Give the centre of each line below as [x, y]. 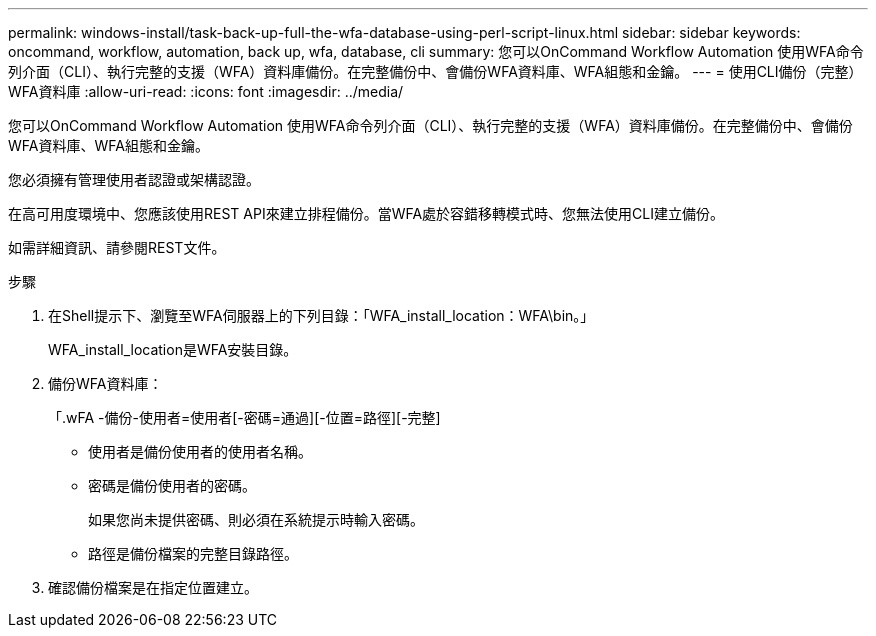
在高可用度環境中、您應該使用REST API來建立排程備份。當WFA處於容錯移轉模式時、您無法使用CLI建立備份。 [366, 213]
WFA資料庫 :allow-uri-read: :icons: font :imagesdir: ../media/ [206, 91]
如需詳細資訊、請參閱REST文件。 [117, 247]
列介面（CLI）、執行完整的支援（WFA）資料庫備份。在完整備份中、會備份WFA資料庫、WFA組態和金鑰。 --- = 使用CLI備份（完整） [435, 71]
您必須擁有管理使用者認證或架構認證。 [134, 179]
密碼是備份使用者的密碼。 [172, 485]
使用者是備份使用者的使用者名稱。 [200, 451]
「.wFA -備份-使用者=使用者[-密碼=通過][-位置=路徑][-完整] [244, 417]
